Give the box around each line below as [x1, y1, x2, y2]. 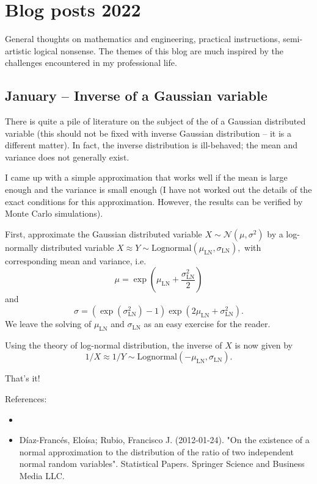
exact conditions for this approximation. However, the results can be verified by [5, 195, 303, 208]
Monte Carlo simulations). [5, 207, 103, 220]
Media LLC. [19, 469, 65, 482]
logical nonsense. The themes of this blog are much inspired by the [34, 44, 283, 57]
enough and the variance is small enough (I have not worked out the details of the [5, 183, 312, 196]
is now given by [235, 338, 293, 351]
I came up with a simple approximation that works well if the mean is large [5, 171, 288, 184]
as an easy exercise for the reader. [144, 317, 271, 330]
